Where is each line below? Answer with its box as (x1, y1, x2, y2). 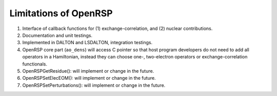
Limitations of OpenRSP (9, 8, 113, 19)
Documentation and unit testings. (22, 32, 92, 38)
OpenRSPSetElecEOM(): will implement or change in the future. (22, 75, 156, 81)
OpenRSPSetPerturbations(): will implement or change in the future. (22, 82, 166, 88)
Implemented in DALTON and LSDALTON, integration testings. (22, 40, 153, 46)
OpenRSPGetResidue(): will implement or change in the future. (22, 68, 154, 74)
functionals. (22, 61, 48, 67)
